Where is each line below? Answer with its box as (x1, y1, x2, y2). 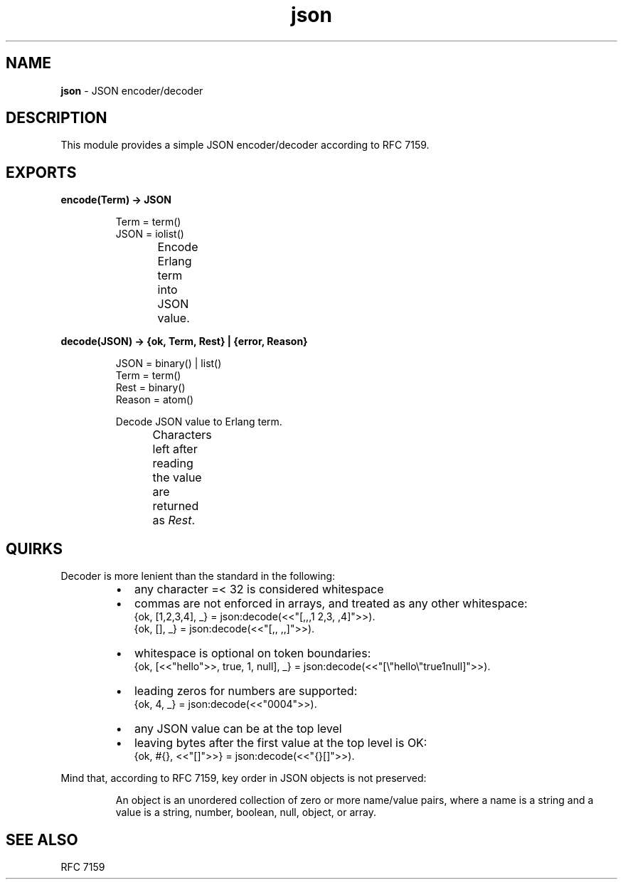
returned (152, 499, 199, 514)
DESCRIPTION (6, 109, 107, 127)
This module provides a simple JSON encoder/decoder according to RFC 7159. (60, 139, 430, 152)
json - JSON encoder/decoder (60, 84, 203, 97)
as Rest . (152, 513, 196, 528)
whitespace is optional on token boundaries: (134, 646, 371, 661)
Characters (152, 428, 212, 443)
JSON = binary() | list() (115, 357, 222, 370)
